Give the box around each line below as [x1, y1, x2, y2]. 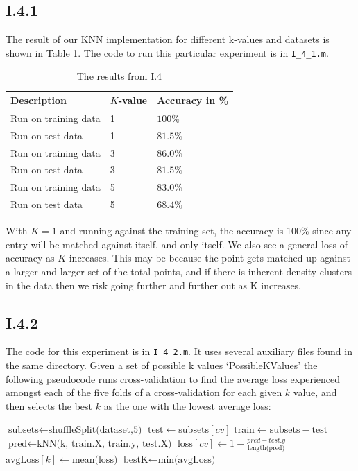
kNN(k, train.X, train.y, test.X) [37, 439, 172, 449]
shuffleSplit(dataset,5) [48, 425, 142, 436]
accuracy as [6, 250, 55, 265]
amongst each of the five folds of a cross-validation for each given [6, 385, 282, 400]
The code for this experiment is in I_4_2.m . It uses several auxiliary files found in [6, 344, 352, 359]
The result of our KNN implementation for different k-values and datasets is [6, 32, 330, 46]
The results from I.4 [76, 69, 162, 83]
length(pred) [247, 445, 285, 452]
